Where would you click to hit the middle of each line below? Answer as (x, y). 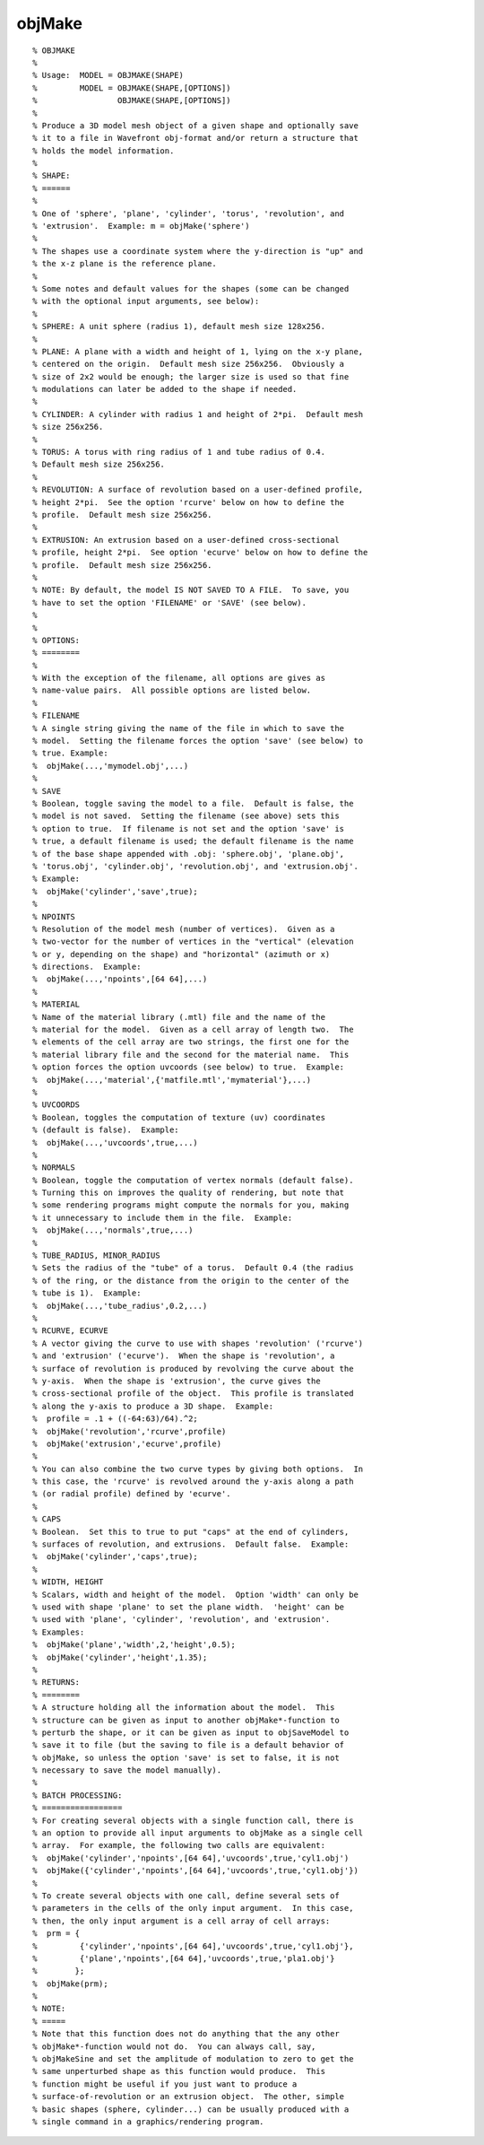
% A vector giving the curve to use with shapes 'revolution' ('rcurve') (198, 1343)
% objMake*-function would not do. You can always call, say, (174, 2046)
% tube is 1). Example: (87, 1293)
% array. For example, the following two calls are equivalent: (179, 1845)
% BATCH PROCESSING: (78, 1795)
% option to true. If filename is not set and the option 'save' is (189, 828)
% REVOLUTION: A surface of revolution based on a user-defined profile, (198, 490)
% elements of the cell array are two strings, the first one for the (191, 1042)
